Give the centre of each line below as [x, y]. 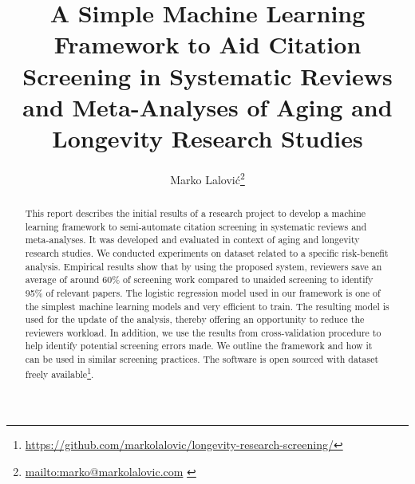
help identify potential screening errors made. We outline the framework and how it [199, 346]
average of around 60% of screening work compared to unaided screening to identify [199, 279]
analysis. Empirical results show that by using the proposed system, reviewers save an [204, 266]
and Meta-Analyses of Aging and [207, 106]
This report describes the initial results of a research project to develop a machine [196, 212]
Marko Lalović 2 [207, 178]
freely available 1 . [59, 372]
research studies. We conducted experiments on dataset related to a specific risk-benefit [207, 252]
